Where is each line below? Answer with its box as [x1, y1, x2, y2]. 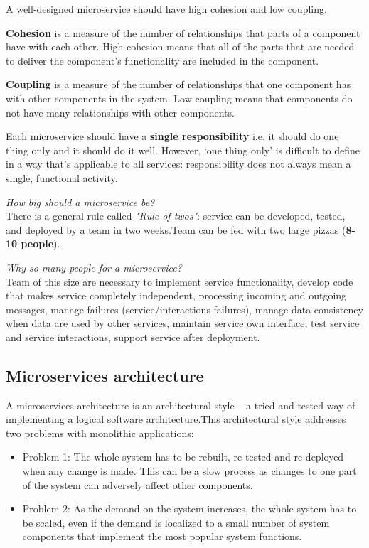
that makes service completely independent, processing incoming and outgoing [6, 288, 347, 303]
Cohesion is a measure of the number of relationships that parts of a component [6, 25, 360, 40]
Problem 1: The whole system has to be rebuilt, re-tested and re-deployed [22, 449, 344, 464]
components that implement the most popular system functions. [22, 529, 302, 544]
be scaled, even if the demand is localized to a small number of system [22, 515, 330, 530]
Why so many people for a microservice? [6, 259, 182, 274]
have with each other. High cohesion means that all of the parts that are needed [6, 39, 355, 54]
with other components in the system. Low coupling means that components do [6, 90, 353, 105]
